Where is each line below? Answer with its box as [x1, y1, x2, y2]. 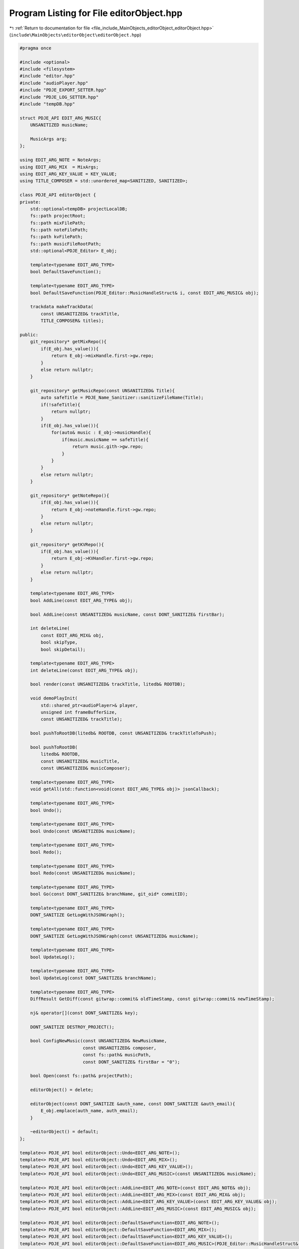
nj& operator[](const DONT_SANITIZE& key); [30, 1010, 138, 1016]
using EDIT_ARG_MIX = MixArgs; [19, 164, 99, 170]
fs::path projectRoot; [30, 213, 86, 219]
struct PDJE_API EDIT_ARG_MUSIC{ [19, 115, 102, 121]
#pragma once [19, 45, 52, 51]
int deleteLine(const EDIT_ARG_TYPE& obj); [30, 667, 138, 673]
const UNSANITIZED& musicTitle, [40, 758, 120, 764]
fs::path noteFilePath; [30, 227, 88, 233]
